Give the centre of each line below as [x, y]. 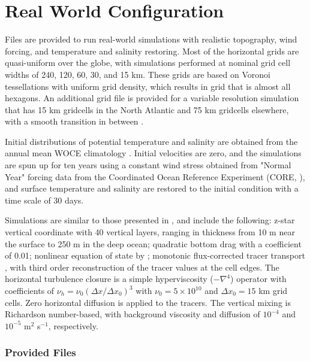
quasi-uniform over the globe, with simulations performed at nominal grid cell [148, 63]
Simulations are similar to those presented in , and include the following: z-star [150, 220]
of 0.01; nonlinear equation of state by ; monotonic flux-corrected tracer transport [155, 255]
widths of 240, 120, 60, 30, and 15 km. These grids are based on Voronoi [138, 74]
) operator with [258, 279]
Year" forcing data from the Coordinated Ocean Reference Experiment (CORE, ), [155, 176]
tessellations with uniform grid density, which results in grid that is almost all [148, 86]
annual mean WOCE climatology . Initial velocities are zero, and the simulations [153, 153]
